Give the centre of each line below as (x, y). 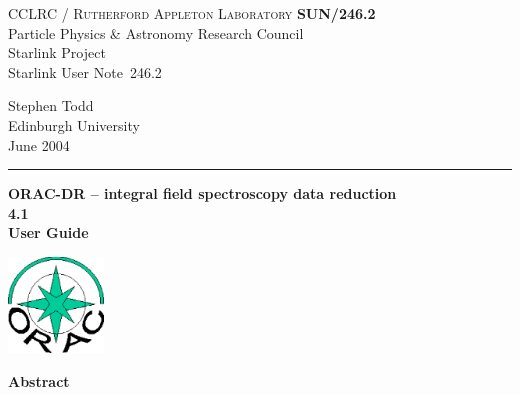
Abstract (39, 380)
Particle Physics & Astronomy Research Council (156, 32)
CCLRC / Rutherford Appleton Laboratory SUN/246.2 (192, 13)
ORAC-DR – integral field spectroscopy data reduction (202, 193)
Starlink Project (57, 52)
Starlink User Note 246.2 (85, 71)
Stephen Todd (51, 105)
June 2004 (39, 144)
